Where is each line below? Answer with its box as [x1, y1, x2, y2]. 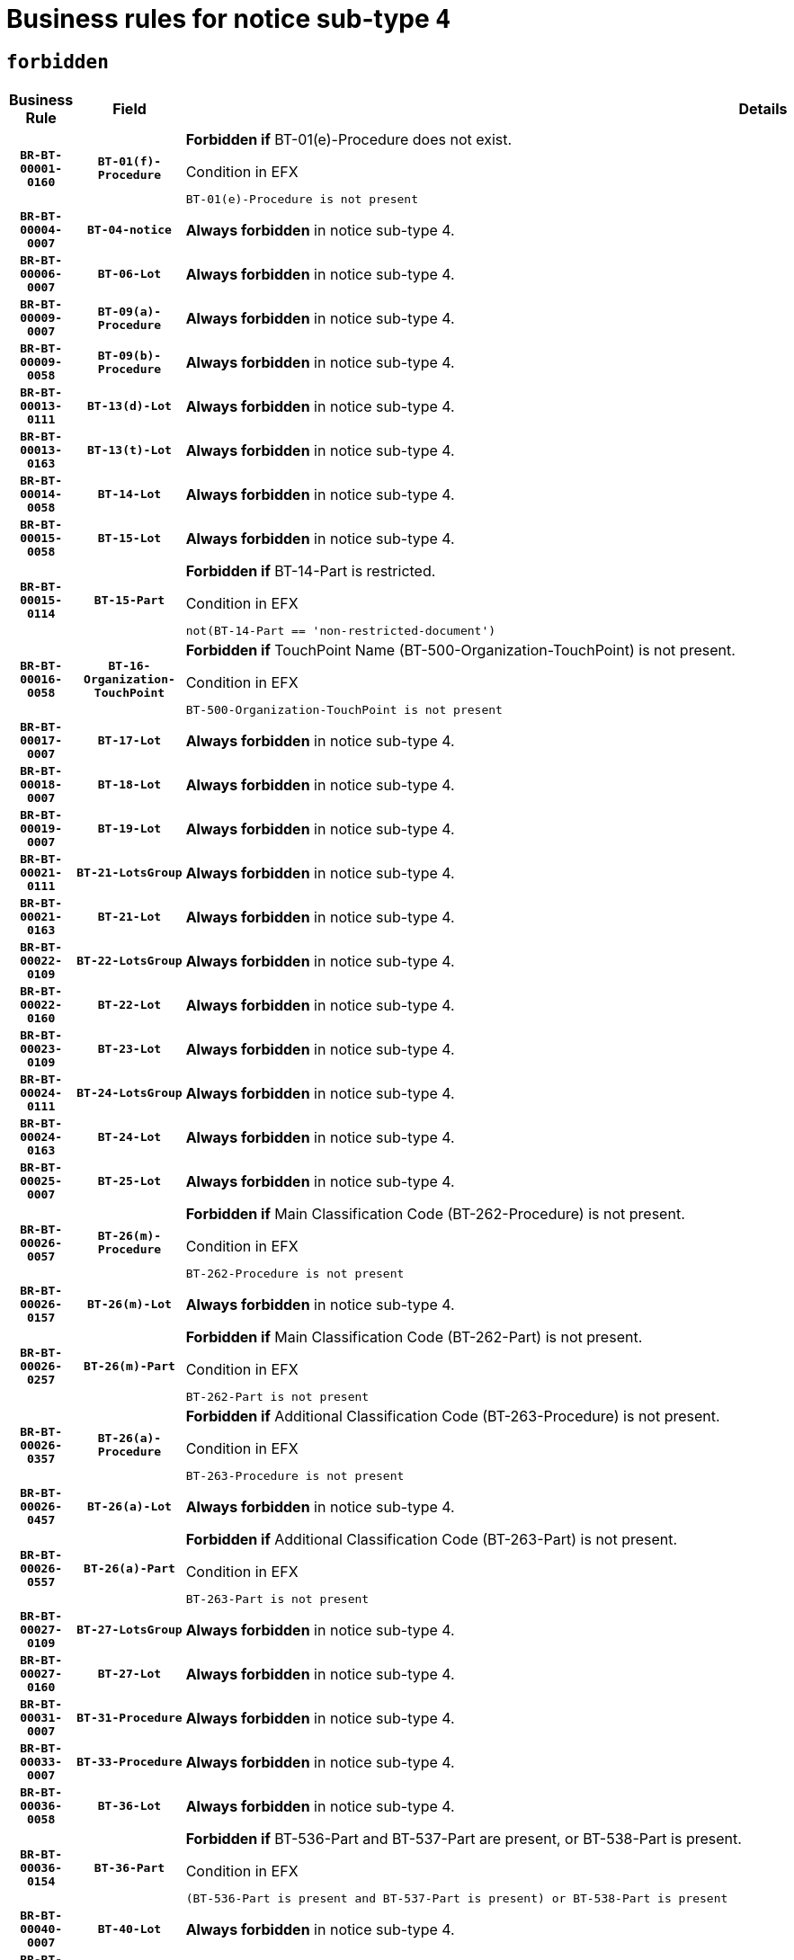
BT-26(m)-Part [84, 1359, 175, 1373]
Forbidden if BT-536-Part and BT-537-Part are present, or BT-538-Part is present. [185, 1830, 742, 1849]
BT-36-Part [94, 1860, 165, 1875]
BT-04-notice [87, 223, 172, 237]
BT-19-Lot [97, 822, 162, 836]
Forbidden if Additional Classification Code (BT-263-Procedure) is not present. [185, 1407, 720, 1426]
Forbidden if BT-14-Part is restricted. [185, 562, 436, 581]
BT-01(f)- [97, 155, 162, 169]
